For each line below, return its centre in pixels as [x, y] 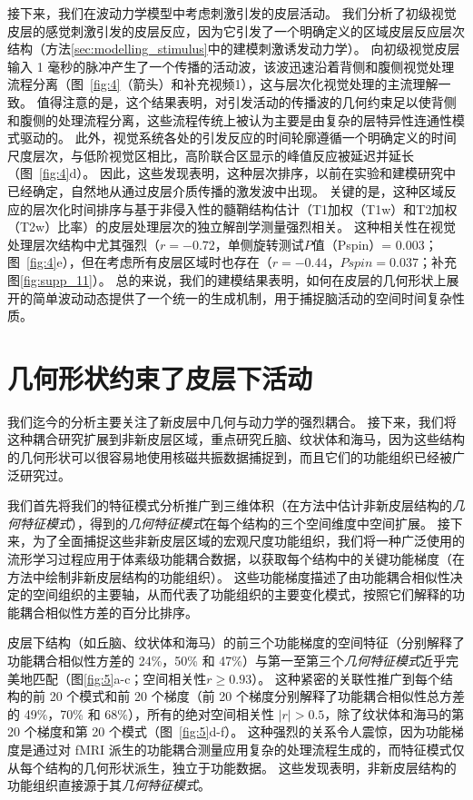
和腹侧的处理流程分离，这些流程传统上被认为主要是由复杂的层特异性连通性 [230, 119]
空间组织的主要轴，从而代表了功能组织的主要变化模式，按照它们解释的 [242, 594]
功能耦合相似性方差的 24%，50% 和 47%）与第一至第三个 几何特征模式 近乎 [227, 660]
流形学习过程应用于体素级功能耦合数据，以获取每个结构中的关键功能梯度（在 [236, 558]
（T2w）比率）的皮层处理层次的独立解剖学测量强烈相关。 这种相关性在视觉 [232, 227]
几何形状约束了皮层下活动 [160, 377]
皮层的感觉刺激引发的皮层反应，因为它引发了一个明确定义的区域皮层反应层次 [236, 30]
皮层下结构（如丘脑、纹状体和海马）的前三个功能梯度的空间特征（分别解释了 [236, 642]
